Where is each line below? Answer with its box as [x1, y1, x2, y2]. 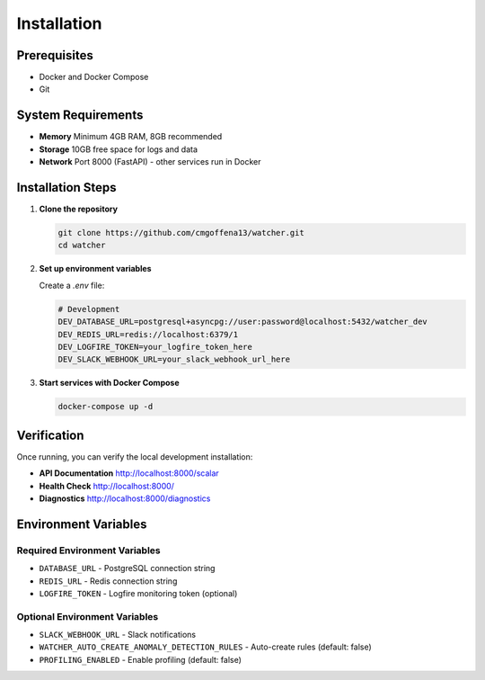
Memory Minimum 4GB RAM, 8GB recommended [39, 131, 223, 142]
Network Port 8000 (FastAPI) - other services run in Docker [39, 157, 261, 167]
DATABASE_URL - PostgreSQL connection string [39, 563, 216, 574]
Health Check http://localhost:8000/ [39, 480, 175, 491]
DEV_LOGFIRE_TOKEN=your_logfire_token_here [57, 342, 253, 352]
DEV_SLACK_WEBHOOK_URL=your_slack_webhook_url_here [57, 354, 291, 364]
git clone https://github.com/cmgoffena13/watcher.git [57, 228, 304, 238]
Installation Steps [16, 180, 117, 195]
